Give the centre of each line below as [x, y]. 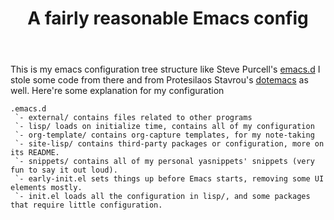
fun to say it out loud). [64, 170]
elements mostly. [46, 188]
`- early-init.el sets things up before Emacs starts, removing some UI [169, 179]
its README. [35, 153]
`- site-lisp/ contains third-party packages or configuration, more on [169, 144]
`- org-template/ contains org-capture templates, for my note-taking [164, 135]
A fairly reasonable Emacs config [168, 18]
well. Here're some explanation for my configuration [117, 91]
